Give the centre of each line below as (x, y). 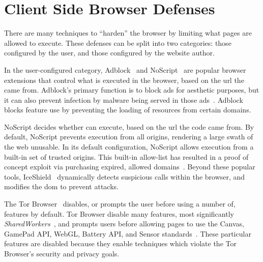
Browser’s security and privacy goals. (62, 253)
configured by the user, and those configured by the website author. (109, 53)
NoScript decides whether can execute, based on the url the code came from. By (129, 126)
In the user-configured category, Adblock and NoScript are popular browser (125, 69)
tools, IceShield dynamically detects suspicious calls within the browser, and (125, 176)
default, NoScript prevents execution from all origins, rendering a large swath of (129, 137)
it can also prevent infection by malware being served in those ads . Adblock (124, 99)
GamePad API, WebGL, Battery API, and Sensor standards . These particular (128, 233)
